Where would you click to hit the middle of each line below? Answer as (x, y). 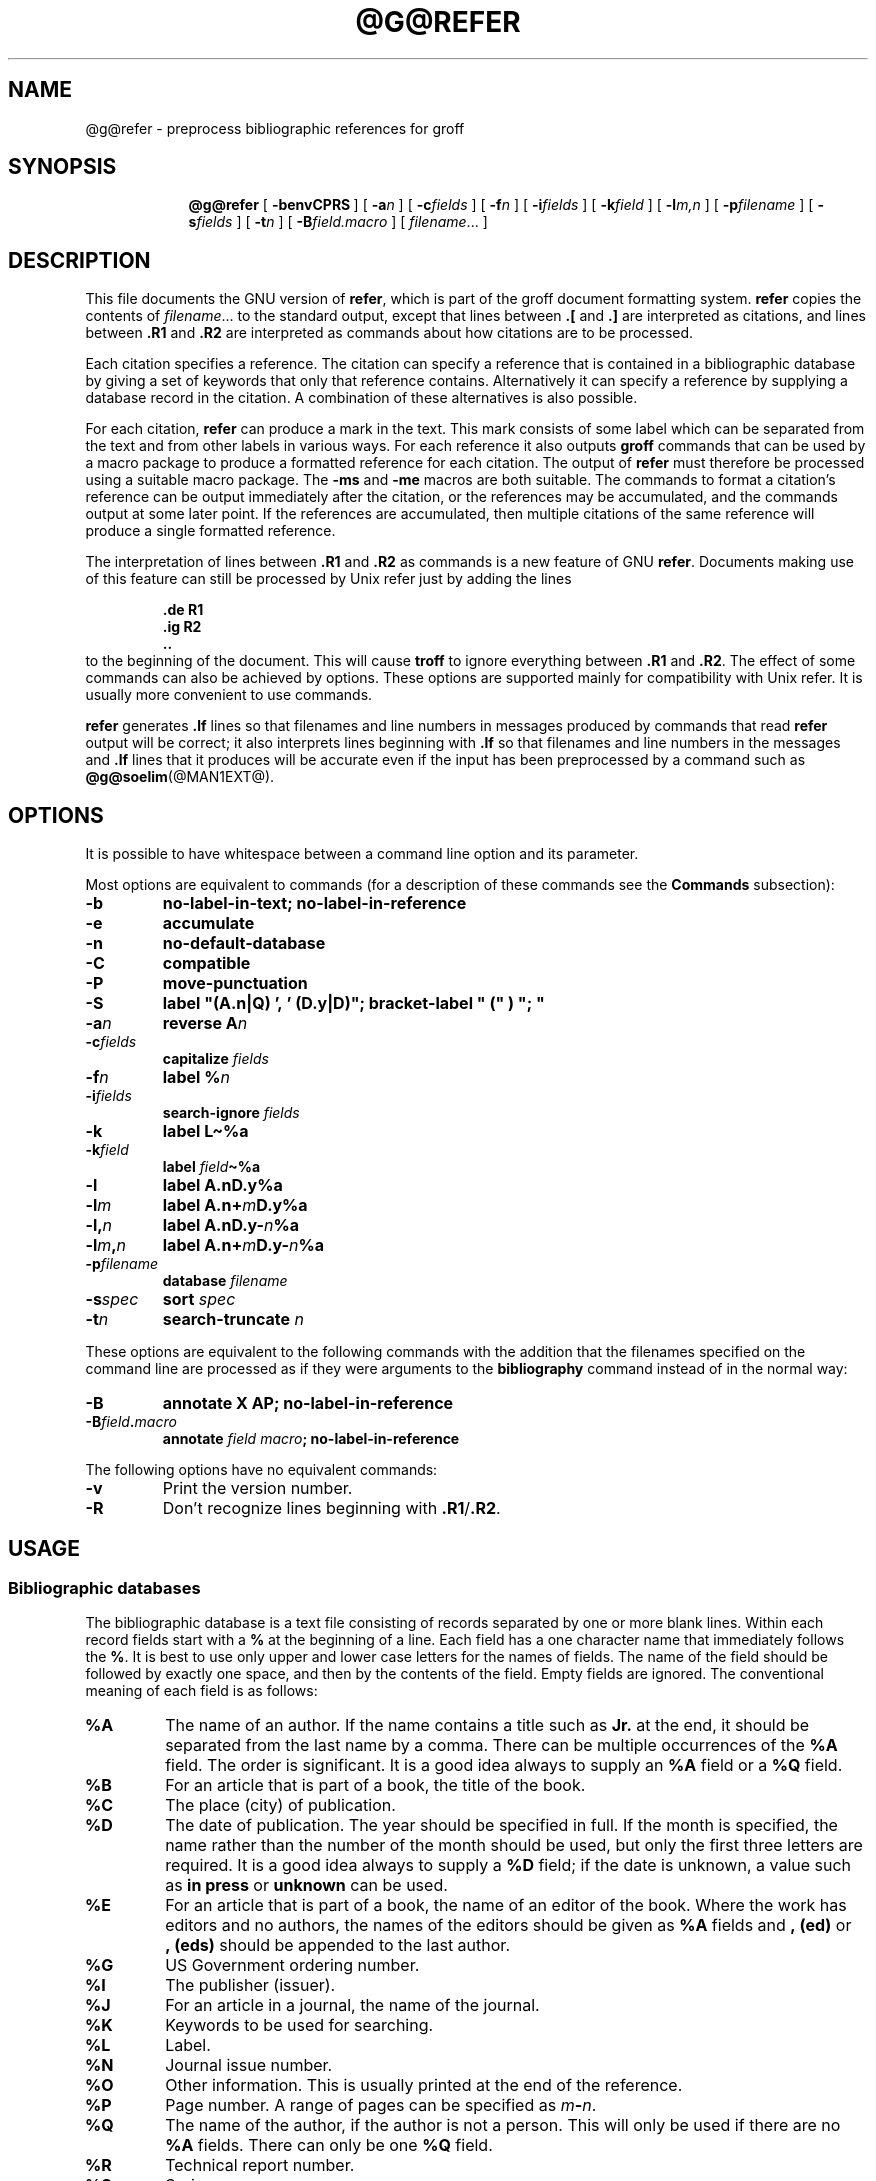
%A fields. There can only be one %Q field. (329, 2145)
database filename (225, 1281)
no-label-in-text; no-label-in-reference (314, 903)
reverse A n (205, 1023)
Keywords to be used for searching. (299, 2025)
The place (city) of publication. (280, 1805)
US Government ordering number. (292, 1965)
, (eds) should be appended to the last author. (337, 1945)
